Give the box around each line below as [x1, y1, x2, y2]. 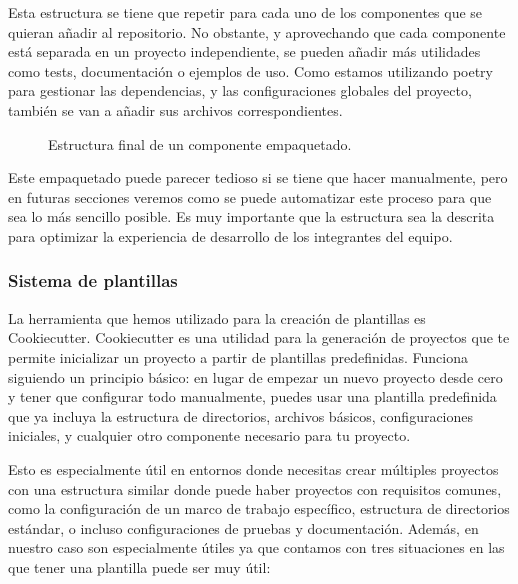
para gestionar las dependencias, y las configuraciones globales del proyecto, [8, 80, 472, 101]
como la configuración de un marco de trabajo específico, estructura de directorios [8, 498, 510, 519]
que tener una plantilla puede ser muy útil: [8, 556, 271, 577]
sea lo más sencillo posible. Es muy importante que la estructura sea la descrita [8, 206, 495, 227]
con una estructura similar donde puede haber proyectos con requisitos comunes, [8, 478, 502, 499]
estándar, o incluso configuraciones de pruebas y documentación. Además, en [8, 517, 479, 538]
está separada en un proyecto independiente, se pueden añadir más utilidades [8, 41, 481, 62]
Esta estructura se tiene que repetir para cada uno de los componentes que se [8, 2, 483, 22]
